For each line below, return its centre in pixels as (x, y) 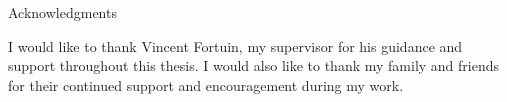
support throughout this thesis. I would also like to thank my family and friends (254, 65)
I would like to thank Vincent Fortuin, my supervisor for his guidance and (235, 45)
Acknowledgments (62, 12)
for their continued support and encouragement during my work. (206, 84)
